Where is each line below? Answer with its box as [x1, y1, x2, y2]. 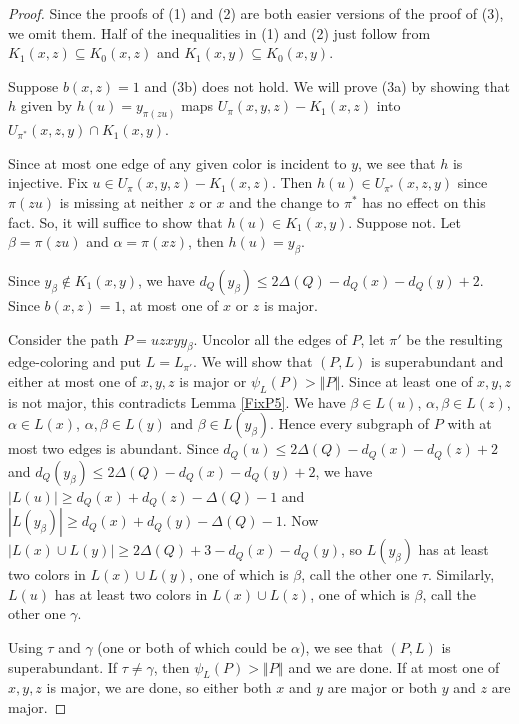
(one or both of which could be [97, 637, 287, 658]
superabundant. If [8, 656, 118, 677]
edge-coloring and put [8, 351, 142, 372]
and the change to [229, 192, 340, 213]
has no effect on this [362, 192, 486, 213]
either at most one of [8, 370, 137, 391]
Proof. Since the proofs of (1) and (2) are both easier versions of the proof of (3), [8, 3, 504, 23]
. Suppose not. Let [348, 211, 461, 232]
